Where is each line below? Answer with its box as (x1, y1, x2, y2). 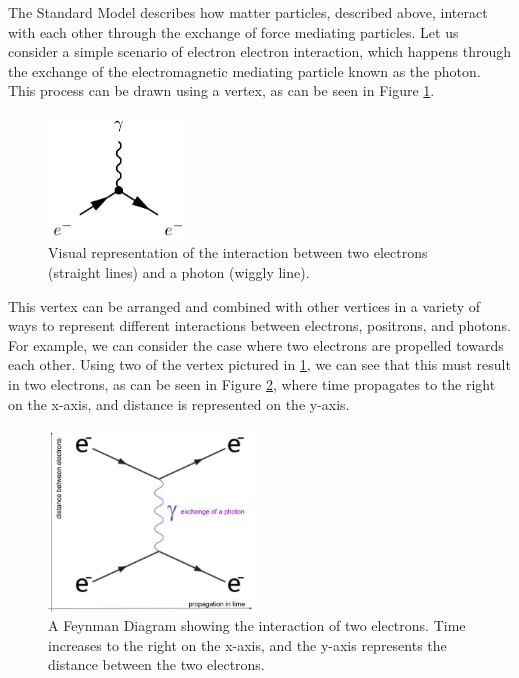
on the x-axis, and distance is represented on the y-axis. (8, 393, 350, 414)
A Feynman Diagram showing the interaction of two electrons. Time (48, 615, 466, 636)
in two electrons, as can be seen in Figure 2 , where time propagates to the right (8, 373, 496, 394)
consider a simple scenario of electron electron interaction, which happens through (8, 41, 511, 62)
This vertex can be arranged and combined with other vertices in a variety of (8, 295, 481, 316)
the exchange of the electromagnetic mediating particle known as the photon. (8, 60, 481, 81)
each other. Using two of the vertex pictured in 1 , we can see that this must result (8, 354, 511, 375)
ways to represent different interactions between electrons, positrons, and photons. (8, 315, 511, 336)
